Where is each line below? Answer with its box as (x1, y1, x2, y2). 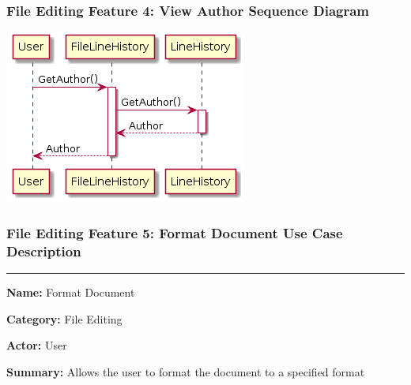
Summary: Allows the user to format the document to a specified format (6, 363, 365, 379)
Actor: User (6, 337, 67, 353)
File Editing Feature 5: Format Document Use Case (6, 222, 343, 242)
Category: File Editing (6, 310, 123, 327)
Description (6, 241, 81, 260)
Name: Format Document (6, 283, 135, 300)
